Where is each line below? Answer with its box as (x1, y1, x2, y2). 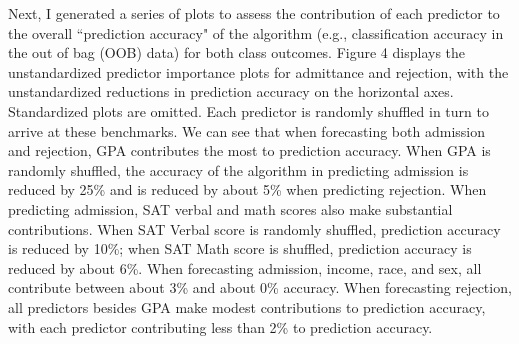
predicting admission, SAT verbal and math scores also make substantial (8, 198, 453, 219)
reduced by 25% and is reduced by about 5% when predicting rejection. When (8, 179, 487, 200)
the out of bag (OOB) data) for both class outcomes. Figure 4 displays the (8, 42, 466, 63)
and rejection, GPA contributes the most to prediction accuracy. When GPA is (8, 140, 491, 161)
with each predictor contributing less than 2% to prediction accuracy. (8, 316, 433, 337)
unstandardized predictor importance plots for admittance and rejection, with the (8, 61, 509, 82)
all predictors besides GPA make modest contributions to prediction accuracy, (8, 296, 486, 317)
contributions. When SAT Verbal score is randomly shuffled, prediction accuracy (8, 218, 501, 239)
